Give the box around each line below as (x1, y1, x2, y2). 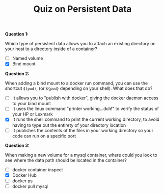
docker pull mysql (12, 183, 49, 189)
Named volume (12, 55, 43, 61)
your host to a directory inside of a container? (5, 46, 97, 52)
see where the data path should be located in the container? (5, 157, 127, 163)
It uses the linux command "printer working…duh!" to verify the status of (12, 106, 159, 111)
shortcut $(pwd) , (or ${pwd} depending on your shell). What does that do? (5, 85, 153, 91)
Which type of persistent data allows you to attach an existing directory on (5, 41, 156, 47)
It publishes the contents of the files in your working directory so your (12, 127, 154, 133)
